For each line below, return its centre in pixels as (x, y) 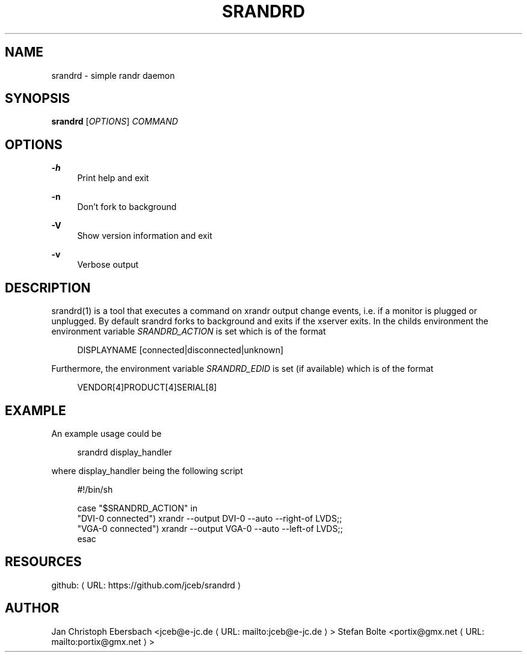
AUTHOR (32, 608)
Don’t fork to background (127, 207)
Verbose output (108, 265)
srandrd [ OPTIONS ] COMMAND (115, 122)
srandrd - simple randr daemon (113, 75)
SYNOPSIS (38, 99)
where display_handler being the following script (147, 470)
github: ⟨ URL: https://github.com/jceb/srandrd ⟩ (146, 585)
